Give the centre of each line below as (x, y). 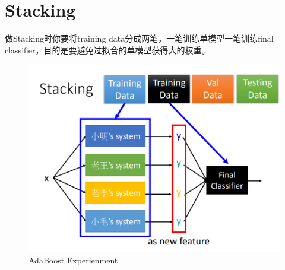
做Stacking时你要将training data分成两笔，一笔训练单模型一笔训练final (139, 38)
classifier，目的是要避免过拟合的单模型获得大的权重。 (107, 50)
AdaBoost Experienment (73, 260)
